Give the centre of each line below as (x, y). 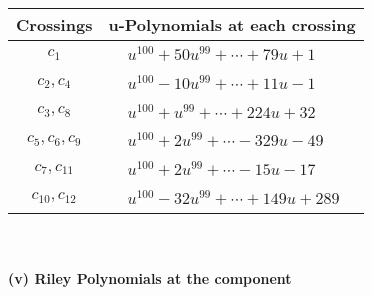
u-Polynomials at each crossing (232, 24)
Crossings (54, 24)
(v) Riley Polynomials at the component (150, 278)
